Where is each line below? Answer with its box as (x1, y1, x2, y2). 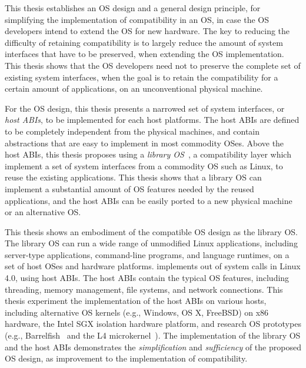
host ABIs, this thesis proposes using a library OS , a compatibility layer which (5, 148, 291, 160)
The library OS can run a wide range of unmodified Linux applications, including (5, 237, 298, 249)
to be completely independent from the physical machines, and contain (5, 125, 260, 137)
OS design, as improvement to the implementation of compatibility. (5, 352, 248, 364)
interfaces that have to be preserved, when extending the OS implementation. (5, 48, 284, 60)
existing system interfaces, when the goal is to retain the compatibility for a (5, 71, 278, 83)
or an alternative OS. (5, 206, 81, 218)
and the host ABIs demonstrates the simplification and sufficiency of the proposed (5, 340, 301, 353)
